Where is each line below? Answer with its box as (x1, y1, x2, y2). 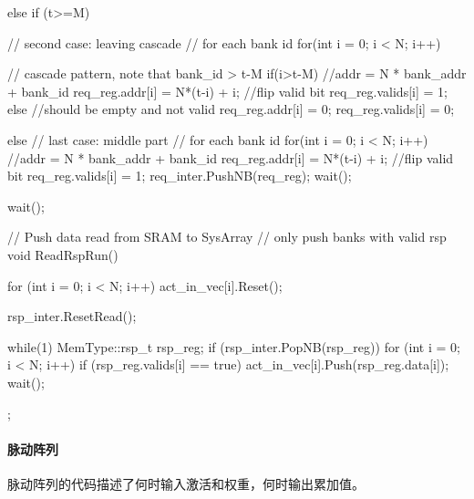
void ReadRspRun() (7, 244, 118, 264)
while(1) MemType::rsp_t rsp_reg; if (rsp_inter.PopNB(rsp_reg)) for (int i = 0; (7, 337, 460, 356)
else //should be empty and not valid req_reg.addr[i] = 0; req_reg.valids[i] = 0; (7, 99, 455, 119)
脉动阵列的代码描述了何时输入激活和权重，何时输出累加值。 (7, 473, 365, 493)
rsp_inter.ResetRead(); (7, 307, 137, 326)
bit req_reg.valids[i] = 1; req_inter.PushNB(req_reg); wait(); (7, 166, 352, 185)
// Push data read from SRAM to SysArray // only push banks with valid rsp (7, 227, 447, 246)
